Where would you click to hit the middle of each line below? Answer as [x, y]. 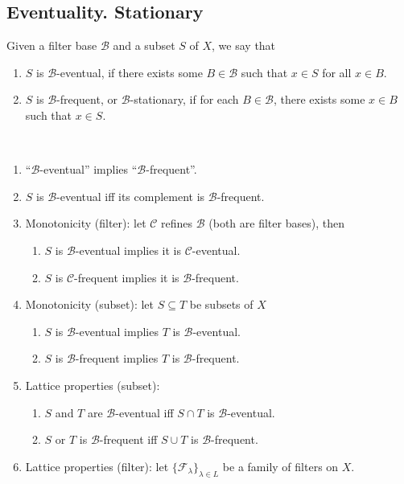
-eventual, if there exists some [130, 72]
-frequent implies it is [127, 277]
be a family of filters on [280, 466]
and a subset [144, 45]
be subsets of [221, 304]
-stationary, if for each [184, 99]
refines [177, 223]
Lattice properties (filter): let [97, 466]
